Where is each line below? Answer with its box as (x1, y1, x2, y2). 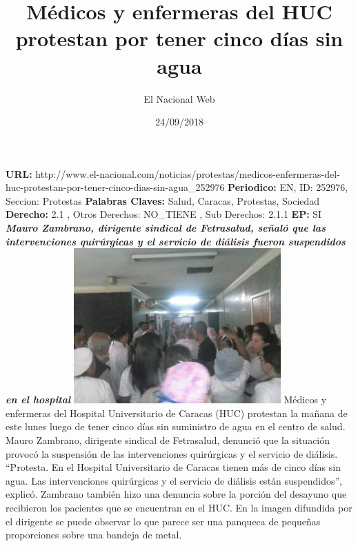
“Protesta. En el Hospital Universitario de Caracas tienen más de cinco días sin (6, 460, 341, 474)
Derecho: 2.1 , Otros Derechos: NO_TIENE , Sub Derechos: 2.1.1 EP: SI (6, 207, 322, 221)
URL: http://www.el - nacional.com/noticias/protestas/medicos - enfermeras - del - (6, 166, 340, 181)
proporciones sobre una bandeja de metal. (6, 527, 182, 542)
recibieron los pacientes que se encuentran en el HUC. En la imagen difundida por (6, 501, 352, 514)
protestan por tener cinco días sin (15, 24, 344, 52)
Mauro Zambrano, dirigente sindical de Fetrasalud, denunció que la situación (6, 433, 330, 447)
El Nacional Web (143, 91, 215, 105)
